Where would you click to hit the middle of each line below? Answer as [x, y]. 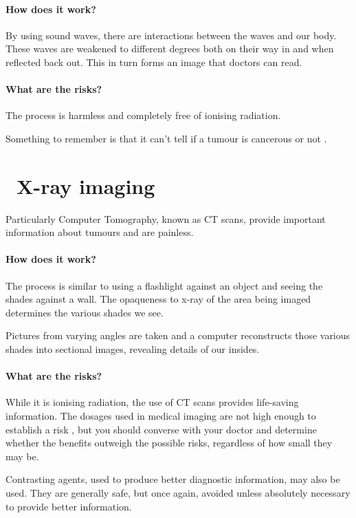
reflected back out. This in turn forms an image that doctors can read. [154, 62]
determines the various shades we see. [85, 312]
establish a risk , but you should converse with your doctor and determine [161, 429]
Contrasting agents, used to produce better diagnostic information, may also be [173, 479]
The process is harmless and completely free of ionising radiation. [143, 115]
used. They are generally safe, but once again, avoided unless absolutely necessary [178, 493]
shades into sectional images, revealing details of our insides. [133, 349]
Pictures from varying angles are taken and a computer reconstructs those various [178, 335]
